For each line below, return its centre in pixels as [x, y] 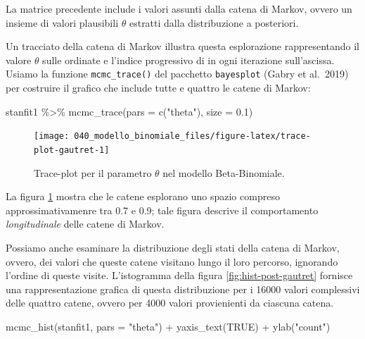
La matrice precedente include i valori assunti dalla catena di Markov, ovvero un [179, 8]
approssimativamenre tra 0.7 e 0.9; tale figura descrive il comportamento [162, 210]
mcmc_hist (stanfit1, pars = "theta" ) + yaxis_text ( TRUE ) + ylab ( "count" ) [168, 326]
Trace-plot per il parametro [93, 172]
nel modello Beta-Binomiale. [224, 172]
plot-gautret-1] [72, 150]
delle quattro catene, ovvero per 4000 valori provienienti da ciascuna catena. [170, 303]
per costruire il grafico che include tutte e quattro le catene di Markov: [158, 88]
